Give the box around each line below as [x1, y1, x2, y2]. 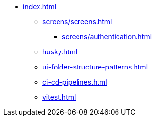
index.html [23, 2, 57, 11]
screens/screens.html [42, 17, 112, 26]
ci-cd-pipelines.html [42, 78, 107, 86]
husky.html [42, 48, 78, 56]
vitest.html [42, 93, 76, 101]
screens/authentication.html [62, 33, 152, 41]
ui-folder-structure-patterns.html [42, 63, 148, 71]
